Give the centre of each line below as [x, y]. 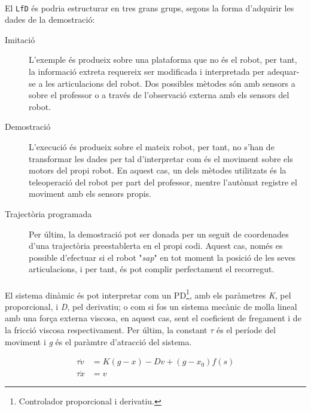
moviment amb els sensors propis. [90, 194]
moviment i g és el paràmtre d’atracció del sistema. [98, 341]
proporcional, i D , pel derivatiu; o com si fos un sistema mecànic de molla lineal [151, 306]
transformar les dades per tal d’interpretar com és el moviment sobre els [161, 158]
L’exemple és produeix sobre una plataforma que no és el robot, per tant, [163, 60]
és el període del [246, 329]
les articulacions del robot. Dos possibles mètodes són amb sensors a [170, 83]
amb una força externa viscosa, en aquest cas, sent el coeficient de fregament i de [153, 318]
